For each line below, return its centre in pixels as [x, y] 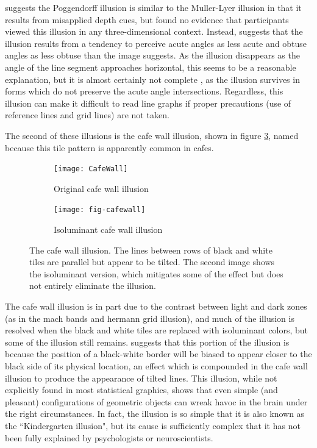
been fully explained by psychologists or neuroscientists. [109, 437]
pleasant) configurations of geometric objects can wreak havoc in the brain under [156, 401]
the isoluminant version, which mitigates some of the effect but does [156, 273]
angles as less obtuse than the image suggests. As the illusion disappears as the [152, 55]
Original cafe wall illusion [101, 188]
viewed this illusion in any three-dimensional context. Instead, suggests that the [154, 31]
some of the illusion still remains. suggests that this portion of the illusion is [147, 342]
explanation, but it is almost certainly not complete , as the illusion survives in [152, 79]
